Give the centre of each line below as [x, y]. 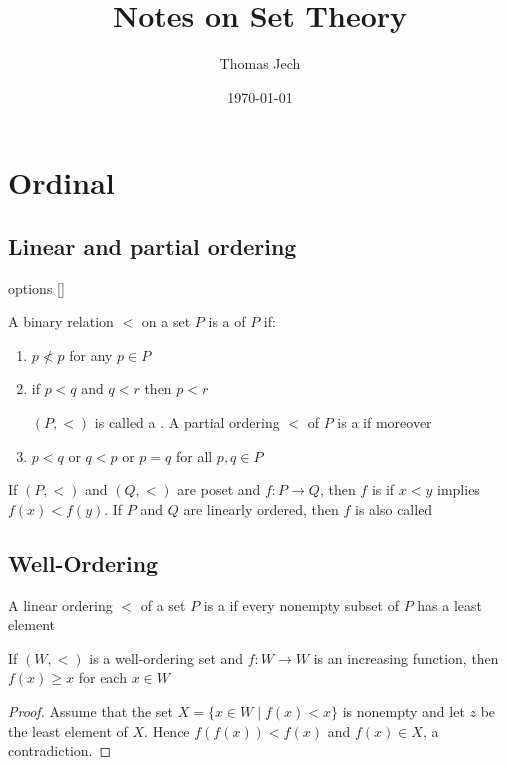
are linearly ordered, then [261, 508]
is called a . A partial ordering [187, 422]
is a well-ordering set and [166, 657]
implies [458, 489]
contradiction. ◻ [60, 750]
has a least [449, 604]
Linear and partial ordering [152, 245]
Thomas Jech [260, 63]
